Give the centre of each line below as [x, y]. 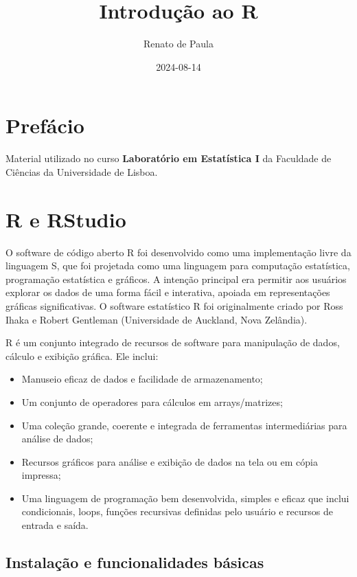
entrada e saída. [55, 525]
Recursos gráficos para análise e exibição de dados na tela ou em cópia [170, 461]
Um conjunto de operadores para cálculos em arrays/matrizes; [152, 401]
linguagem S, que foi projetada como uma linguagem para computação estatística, [178, 265]
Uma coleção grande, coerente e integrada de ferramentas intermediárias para [184, 425]
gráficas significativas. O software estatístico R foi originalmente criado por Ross [174, 305]
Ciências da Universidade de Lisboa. [82, 171]
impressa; [41, 475]
